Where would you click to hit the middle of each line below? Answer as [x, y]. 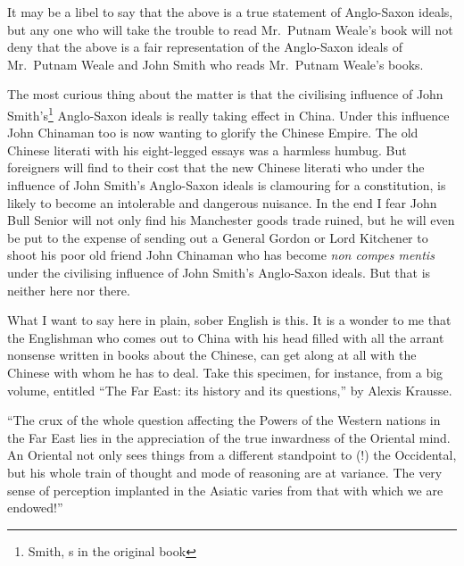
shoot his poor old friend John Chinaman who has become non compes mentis [221, 255]
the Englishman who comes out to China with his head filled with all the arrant [226, 337]
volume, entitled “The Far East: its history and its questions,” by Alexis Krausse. [230, 390]
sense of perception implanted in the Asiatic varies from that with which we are [225, 490]
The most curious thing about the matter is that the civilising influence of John [225, 94]
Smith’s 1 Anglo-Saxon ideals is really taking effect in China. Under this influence [228, 113]
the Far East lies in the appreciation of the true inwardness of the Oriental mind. [229, 437]
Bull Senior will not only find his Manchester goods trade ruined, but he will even [231, 220]
